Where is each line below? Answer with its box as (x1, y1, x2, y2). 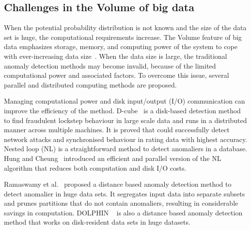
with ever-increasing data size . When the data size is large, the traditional (4, 51, 227, 61)
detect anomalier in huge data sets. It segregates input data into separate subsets (4, 188, 245, 198)
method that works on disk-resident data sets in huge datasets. (4, 217, 190, 227)
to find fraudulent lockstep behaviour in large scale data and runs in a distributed (4, 115, 247, 125)
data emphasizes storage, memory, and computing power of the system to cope (4, 41, 237, 52)
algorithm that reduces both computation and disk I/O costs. (4, 162, 187, 173)
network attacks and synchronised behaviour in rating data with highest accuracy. (4, 134, 248, 144)
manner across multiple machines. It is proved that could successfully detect (4, 124, 230, 135)
